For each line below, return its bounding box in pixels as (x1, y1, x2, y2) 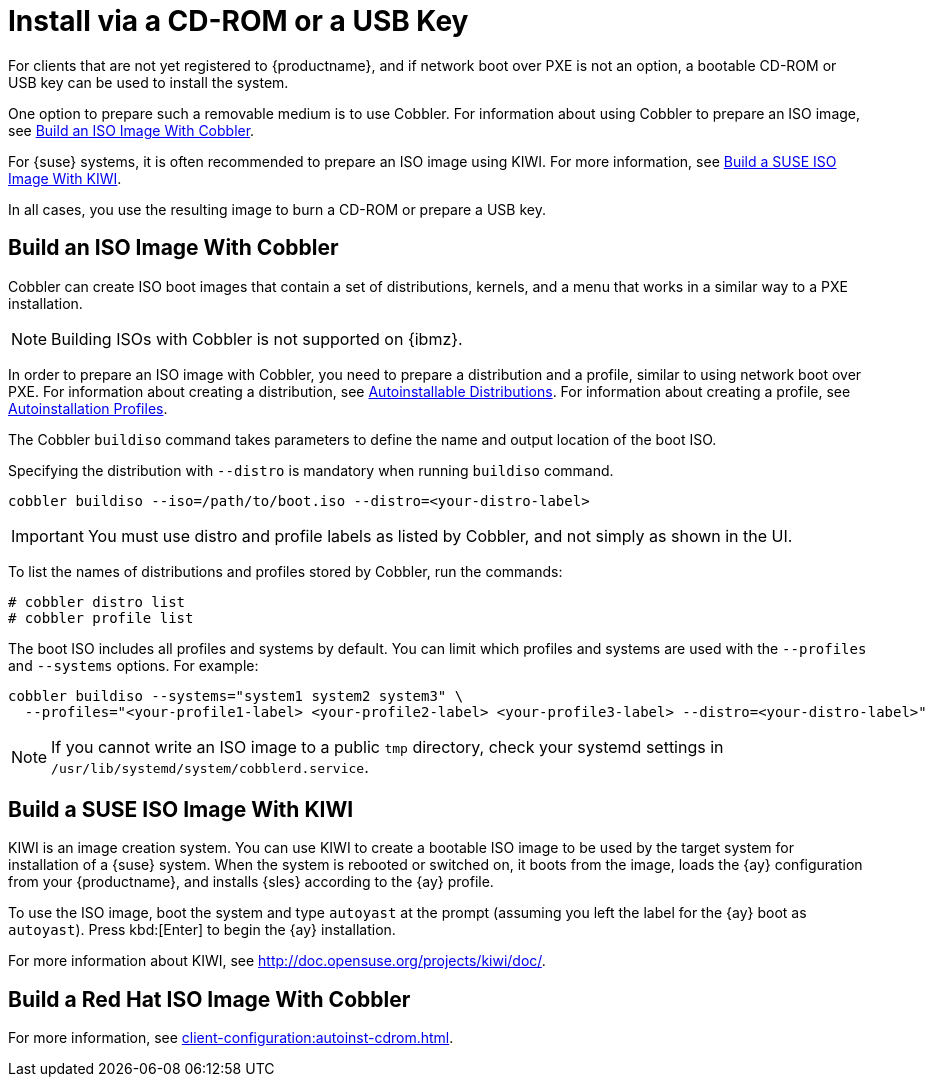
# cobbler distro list (8, 593, 186, 610)
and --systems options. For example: (8, 656, 259, 674)
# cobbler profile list (8, 609, 194, 626)
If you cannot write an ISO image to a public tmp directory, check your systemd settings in (51, 736, 724, 757)
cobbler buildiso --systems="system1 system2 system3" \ (8, 687, 464, 704)
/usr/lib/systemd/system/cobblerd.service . (51, 756, 369, 777)
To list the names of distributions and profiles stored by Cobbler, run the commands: (8, 562, 563, 580)
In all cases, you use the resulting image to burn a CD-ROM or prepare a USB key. (8, 200, 546, 218)
